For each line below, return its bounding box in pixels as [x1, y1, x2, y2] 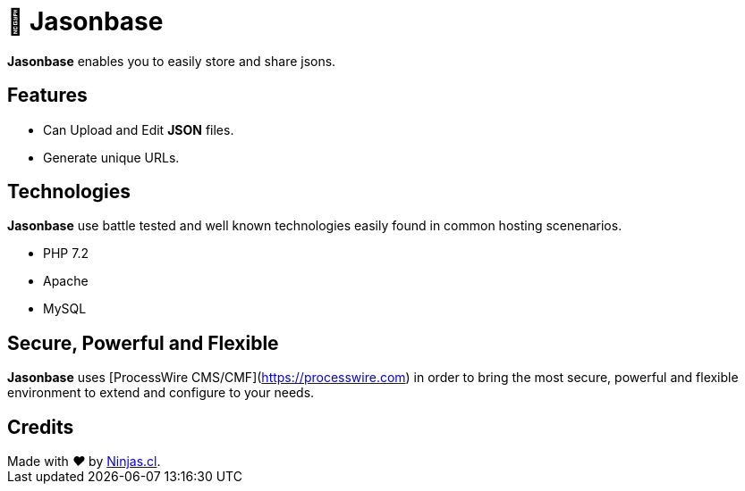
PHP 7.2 [43, 245, 89, 262]
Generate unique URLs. [43, 149, 180, 165]
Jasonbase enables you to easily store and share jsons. [7, 53, 336, 69]
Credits [7, 415, 74, 438]
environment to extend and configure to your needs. [7, 385, 315, 401]
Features [7, 84, 88, 107]
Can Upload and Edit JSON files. [43, 121, 234, 137]
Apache [43, 273, 89, 289]
